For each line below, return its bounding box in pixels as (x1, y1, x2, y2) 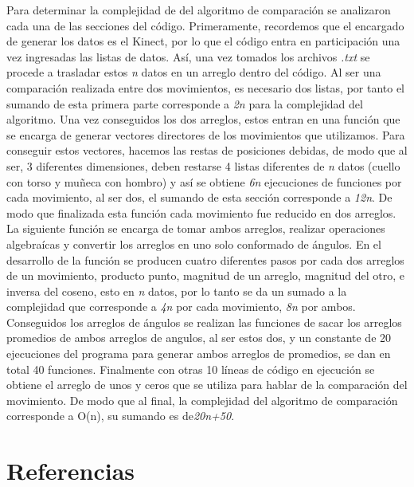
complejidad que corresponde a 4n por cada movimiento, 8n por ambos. (6, 298, 356, 315)
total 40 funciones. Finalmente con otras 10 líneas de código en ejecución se (6, 360, 375, 377)
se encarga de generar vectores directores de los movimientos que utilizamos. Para (6, 126, 405, 143)
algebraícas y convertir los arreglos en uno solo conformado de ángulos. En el (6, 235, 381, 252)
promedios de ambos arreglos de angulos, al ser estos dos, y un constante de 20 (6, 329, 392, 346)
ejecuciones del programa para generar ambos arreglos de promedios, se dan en (6, 345, 391, 362)
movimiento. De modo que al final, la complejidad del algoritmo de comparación (6, 391, 398, 408)
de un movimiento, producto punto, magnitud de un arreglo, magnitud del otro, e (6, 267, 404, 284)
